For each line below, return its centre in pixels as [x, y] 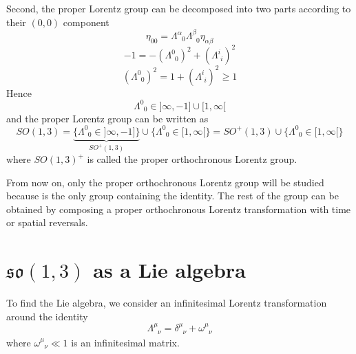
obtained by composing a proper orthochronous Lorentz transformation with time [179, 209]
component [86, 22]
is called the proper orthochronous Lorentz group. [192, 159]
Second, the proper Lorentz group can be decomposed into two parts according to [179, 8]
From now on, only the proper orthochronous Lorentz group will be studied [165, 182]
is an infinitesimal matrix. [125, 342]
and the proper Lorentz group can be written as [107, 118]
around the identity [47, 316]
